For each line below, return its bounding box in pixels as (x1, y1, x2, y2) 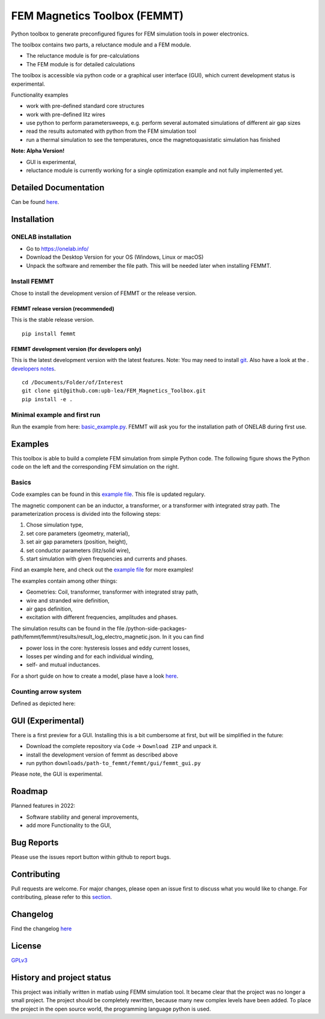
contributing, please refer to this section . (11, 894, 113, 901)
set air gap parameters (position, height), (26, 538, 128, 545)
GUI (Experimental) (11, 716, 84, 726)
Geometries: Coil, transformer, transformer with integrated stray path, (26, 588, 199, 595)
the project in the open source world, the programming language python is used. (11, 1005, 211, 1012)
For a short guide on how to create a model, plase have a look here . (11, 672, 179, 679)
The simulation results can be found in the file (11, 624, 125, 632)
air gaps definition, (26, 605, 73, 612)
